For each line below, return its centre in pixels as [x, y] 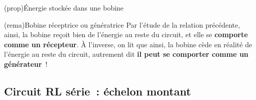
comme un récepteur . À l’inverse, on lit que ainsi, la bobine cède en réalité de [128, 44]
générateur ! [26, 64]
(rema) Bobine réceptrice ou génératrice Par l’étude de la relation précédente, [122, 24]
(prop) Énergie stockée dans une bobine [64, 8]
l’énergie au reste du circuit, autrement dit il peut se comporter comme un [126, 54]
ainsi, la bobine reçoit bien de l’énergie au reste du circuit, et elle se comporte [126, 34]
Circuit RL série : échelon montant [98, 91]
